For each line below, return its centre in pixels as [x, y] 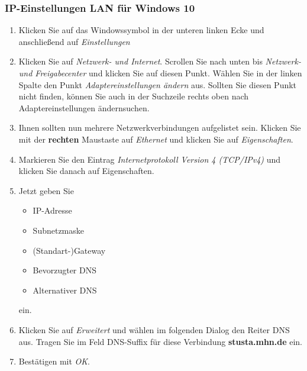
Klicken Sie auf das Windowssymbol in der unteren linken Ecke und [141, 30]
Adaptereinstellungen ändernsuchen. [84, 107]
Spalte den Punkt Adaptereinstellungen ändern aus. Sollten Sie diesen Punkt [158, 84]
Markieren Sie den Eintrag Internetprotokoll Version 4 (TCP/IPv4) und [150, 159]
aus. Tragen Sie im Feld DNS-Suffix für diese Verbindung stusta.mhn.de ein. [161, 341]
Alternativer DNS [65, 290]
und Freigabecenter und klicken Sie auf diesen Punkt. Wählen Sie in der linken [160, 73]
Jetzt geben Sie [46, 190]
